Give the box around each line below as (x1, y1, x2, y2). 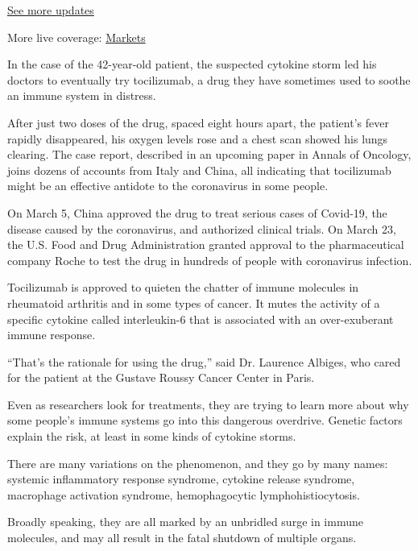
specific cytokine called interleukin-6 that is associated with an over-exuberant (7, 310, 394, 327)
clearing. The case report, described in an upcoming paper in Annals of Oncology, (7, 146, 412, 163)
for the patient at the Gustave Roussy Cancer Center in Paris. (7, 369, 315, 386)
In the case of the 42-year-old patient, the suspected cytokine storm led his (7, 56, 377, 72)
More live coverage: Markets (7, 28, 146, 45)
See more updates (7, 2, 94, 18)
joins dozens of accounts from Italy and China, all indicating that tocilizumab (7, 161, 391, 178)
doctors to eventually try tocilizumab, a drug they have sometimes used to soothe (7, 71, 411, 88)
